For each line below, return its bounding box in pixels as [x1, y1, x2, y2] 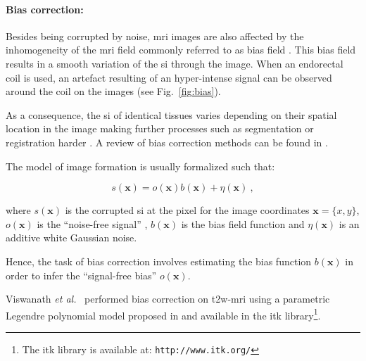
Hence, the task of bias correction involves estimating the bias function [6, 253, 312, 268]
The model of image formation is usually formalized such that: [6, 158, 275, 173]
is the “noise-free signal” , [37, 216, 148, 231]
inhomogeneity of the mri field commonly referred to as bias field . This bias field [6, 42, 356, 57]
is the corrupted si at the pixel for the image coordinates [65, 203, 310, 217]
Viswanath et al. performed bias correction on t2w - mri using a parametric [6, 291, 330, 306]
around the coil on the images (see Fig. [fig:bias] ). [6, 84, 221, 99]
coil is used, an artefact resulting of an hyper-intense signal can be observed [6, 70, 332, 84]
